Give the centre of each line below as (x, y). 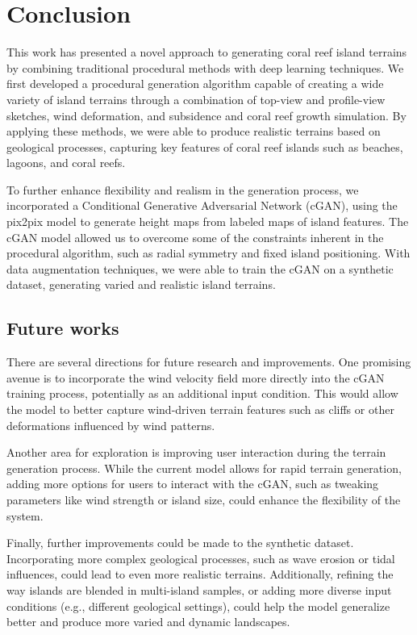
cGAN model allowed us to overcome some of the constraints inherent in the (195, 237)
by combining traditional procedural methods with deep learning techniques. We (205, 67)
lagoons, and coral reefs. (66, 163)
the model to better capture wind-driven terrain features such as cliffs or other (200, 409)
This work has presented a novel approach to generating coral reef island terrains (207, 52)
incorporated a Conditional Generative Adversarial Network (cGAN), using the (202, 205)
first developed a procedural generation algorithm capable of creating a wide (195, 84)
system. (25, 515)
